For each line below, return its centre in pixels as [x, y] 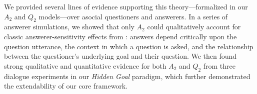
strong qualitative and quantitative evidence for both [85, 65]
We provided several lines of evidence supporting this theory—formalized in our [126, 6]
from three [219, 65]
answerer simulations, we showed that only [69, 27]
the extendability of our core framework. [66, 86]
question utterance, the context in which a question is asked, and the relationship [129, 46]
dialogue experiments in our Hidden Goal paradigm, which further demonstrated [127, 76]
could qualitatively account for [194, 27]
